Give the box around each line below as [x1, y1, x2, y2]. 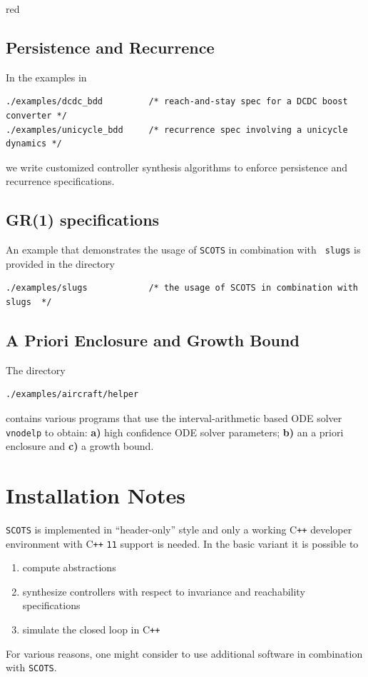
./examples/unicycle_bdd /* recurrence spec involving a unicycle [6, 124, 348, 135]
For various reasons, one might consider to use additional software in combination [6, 646, 363, 661]
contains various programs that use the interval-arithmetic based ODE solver [6, 410, 342, 425]
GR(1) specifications [6, 209, 160, 231]
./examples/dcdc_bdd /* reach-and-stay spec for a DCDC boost [6, 96, 348, 107]
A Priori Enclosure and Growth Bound [6, 329, 300, 351]
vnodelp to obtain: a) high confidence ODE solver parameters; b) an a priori [6, 424, 344, 439]
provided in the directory [6, 256, 115, 271]
